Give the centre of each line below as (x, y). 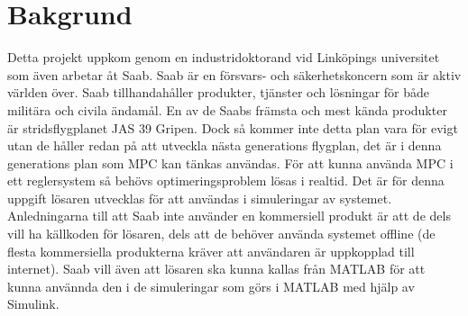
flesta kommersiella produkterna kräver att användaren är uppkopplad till (211, 251)
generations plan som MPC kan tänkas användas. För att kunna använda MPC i (230, 163)
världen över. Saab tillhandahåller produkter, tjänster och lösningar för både (219, 92)
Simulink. (33, 304)
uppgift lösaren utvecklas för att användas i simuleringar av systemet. (200, 198)
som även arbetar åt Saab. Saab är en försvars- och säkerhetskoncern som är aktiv (234, 74)
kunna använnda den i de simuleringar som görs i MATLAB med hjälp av (211, 286)
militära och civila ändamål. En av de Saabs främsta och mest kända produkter (227, 109)
